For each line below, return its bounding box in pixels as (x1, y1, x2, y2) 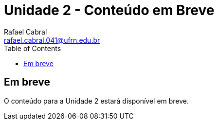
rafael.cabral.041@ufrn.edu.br (4, 35, 100, 44)
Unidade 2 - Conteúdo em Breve (4, 2, 215, 18)
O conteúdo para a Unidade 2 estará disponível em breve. (4, 96, 189, 105)
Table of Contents (4, 44, 61, 53)
